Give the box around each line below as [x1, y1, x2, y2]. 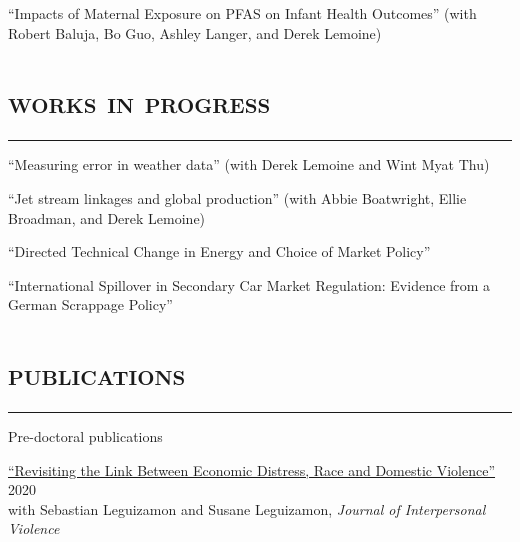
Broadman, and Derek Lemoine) [8, 207, 206, 228]
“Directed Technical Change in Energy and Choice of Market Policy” [8, 241, 431, 262]
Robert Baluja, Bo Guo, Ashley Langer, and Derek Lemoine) [8, 22, 382, 43]
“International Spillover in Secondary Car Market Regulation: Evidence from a [8, 274, 491, 295]
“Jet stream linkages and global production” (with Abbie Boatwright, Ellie [8, 187, 467, 208]
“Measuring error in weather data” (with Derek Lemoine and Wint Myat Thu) [8, 154, 490, 175]
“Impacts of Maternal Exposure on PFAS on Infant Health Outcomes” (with [8, 3, 477, 23]
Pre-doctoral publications [8, 426, 163, 446]
